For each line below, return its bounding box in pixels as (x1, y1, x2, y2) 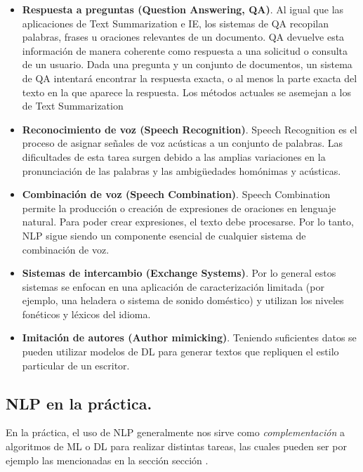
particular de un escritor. (22, 358, 130, 372)
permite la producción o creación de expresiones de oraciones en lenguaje (22, 200, 336, 215)
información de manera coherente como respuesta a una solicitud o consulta (22, 43, 348, 58)
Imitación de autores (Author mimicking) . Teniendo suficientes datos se (22, 330, 357, 345)
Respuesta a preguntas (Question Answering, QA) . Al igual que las (22, 2, 344, 16)
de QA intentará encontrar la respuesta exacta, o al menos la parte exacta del (22, 70, 357, 85)
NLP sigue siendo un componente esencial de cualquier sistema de (22, 228, 306, 242)
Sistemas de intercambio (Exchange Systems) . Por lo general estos (22, 265, 336, 280)
